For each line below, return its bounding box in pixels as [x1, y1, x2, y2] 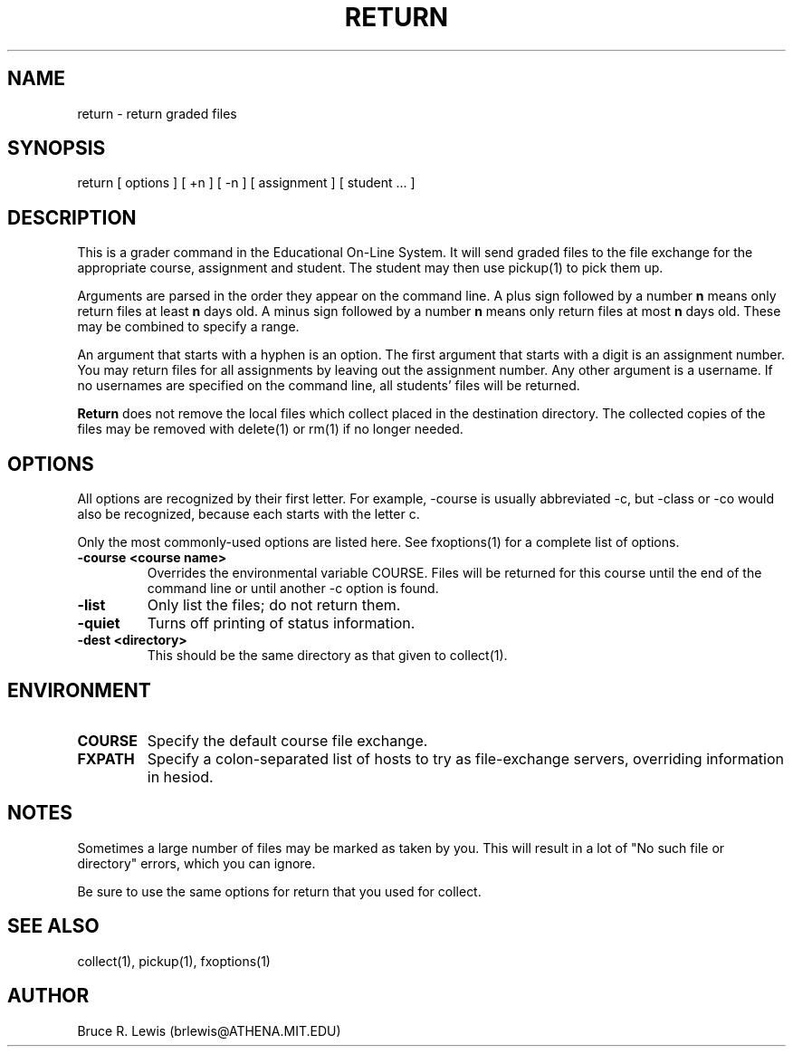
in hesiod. [147, 767, 214, 786]
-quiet [77, 614, 120, 633]
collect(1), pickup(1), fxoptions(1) [77, 953, 271, 969]
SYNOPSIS [7, 137, 106, 160]
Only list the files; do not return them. [147, 596, 401, 615]
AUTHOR [7, 984, 90, 1008]
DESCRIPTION [7, 206, 137, 229]
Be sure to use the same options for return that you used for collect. [77, 883, 482, 899]
